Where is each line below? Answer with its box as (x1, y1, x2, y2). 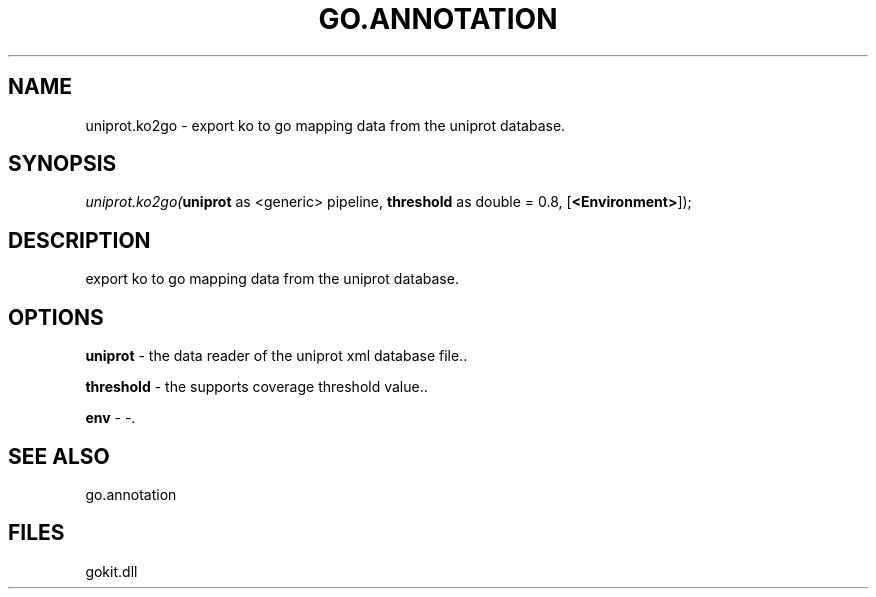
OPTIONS (8, 304, 104, 330)
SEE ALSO (8, 443, 110, 469)
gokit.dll (85, 562, 138, 580)
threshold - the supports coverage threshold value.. (85, 378, 428, 396)
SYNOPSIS (8, 151, 117, 177)
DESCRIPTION (8, 227, 151, 253)
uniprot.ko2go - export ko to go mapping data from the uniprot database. (85, 116, 566, 134)
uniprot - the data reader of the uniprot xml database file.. (85, 347, 468, 365)
